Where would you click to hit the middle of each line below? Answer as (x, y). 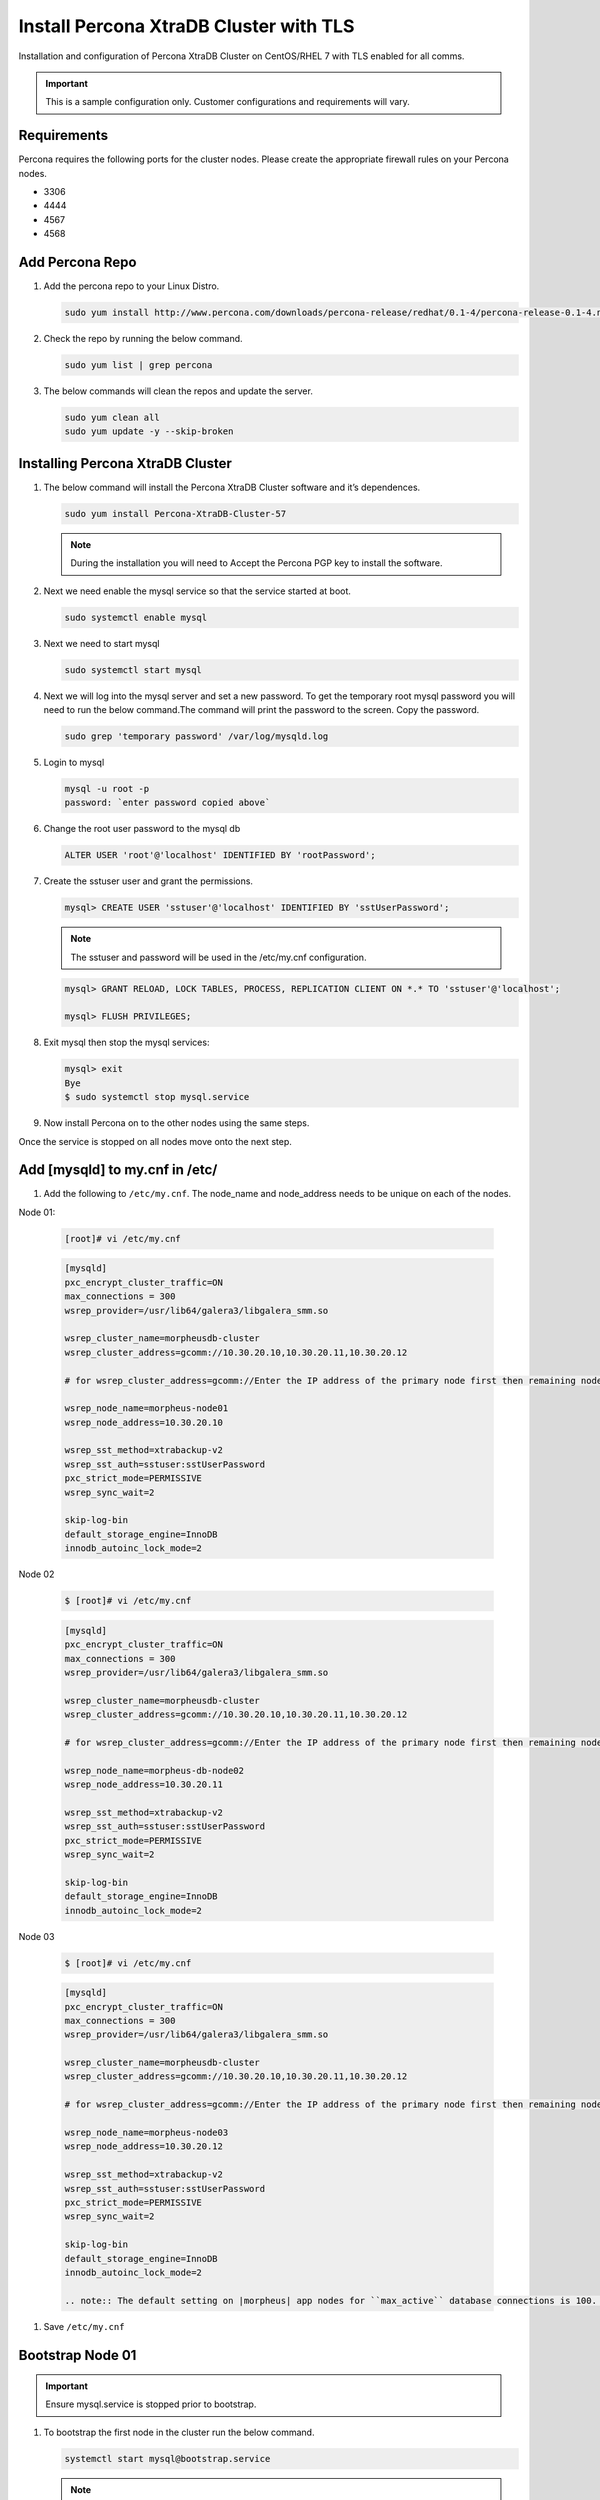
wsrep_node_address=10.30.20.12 (144, 2146)
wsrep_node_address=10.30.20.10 (144, 1422)
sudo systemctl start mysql (133, 669)
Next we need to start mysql (101, 643)
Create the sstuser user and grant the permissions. (148, 881)
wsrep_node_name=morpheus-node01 (146, 1408)
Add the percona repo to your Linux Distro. (131, 286)
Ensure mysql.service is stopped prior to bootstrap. (151, 2404)
